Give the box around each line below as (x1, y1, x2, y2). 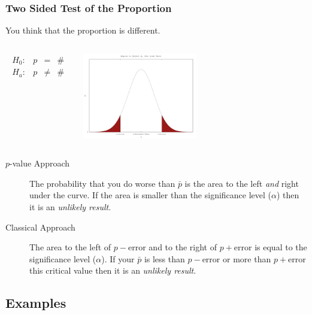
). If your (101, 252, 135, 265)
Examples (5, 293, 66, 312)
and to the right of (149, 241, 217, 253)
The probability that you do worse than (29, 177, 175, 189)
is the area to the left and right (184, 177, 299, 189)
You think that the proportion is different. (5, 24, 160, 37)
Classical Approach (5, 220, 75, 233)
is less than (144, 252, 185, 265)
